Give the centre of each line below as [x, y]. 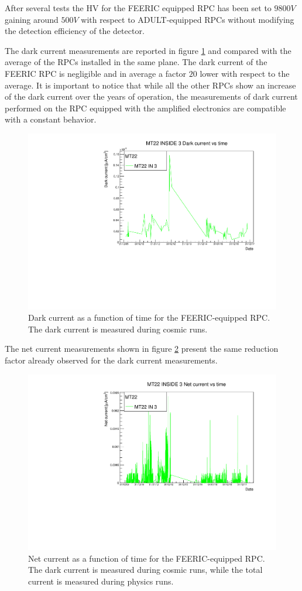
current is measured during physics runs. [101, 581]
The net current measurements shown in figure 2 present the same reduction [142, 349]
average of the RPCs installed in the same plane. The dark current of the [136, 62]
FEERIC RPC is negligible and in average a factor [96, 73]
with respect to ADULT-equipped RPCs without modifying [188, 19]
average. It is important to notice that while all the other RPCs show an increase [150, 85]
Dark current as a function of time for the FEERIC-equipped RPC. [149, 317]
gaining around [32, 19]
